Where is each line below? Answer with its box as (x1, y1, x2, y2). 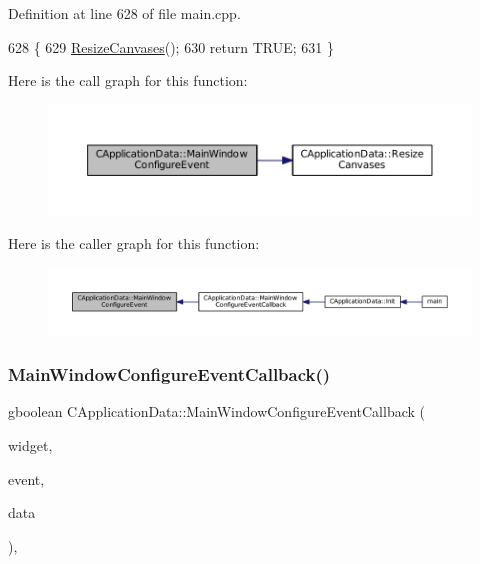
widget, (8, 435, 53, 456)
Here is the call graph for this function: (8, 70, 248, 91)
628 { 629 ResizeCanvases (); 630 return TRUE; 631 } (8, 36, 334, 57)
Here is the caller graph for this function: (8, 233, 260, 254)
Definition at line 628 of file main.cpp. (8, 3, 241, 23)
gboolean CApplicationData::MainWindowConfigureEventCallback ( (8, 401, 426, 422)
